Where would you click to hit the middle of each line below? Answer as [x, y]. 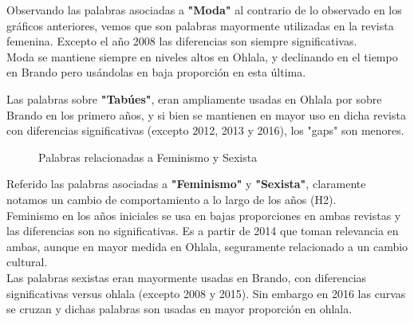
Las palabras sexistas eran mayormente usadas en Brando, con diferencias [187, 277]
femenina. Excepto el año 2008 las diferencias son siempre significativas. [182, 41]
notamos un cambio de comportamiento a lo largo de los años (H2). [172, 199]
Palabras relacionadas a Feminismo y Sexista [148, 157]
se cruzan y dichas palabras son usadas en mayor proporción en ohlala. [179, 309]
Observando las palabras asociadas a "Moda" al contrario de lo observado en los [204, 10]
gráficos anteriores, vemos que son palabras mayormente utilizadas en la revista [200, 25]
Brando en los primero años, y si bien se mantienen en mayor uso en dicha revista [206, 114]
